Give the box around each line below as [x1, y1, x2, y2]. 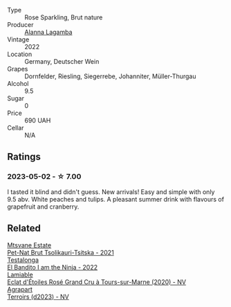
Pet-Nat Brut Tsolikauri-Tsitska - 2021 [7, 248, 114, 256]
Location [7, 50, 33, 58]
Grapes [7, 65, 28, 73]
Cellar [7, 124, 24, 132]
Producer [7, 21, 34, 28]
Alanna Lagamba [24, 28, 73, 36]
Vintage [7, 35, 30, 44]
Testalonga [7, 256, 39, 264]
